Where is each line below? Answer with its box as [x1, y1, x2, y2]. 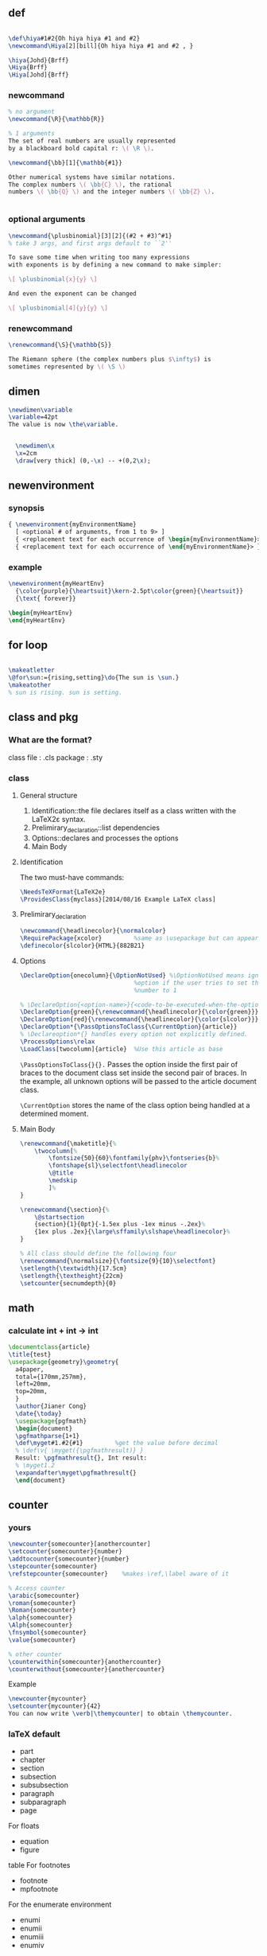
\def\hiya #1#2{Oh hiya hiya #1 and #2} [8, 34, 141, 42]
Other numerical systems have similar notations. [8, 173, 176, 181]
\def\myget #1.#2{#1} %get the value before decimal [15, 1440, 219, 1448]
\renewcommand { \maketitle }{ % [19, 1140, 117, 1147]
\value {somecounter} [8, 1635, 77, 1644]
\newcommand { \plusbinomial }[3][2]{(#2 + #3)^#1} [8, 232, 172, 240]
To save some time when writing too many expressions [8, 254, 191, 262]
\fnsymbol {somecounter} [8, 1629, 87, 1637]
